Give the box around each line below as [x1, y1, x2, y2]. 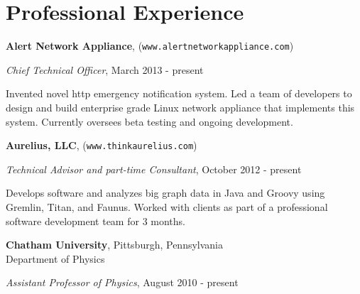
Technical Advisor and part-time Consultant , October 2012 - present [6, 161, 302, 176]
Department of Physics [6, 251, 105, 266]
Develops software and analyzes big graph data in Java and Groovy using [6, 185, 325, 200]
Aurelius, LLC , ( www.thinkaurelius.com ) [6, 138, 197, 153]
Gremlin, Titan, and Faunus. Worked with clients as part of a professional [6, 200, 328, 214]
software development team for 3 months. [6, 213, 185, 228]
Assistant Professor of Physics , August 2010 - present [6, 275, 239, 290]
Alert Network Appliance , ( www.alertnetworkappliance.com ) [6, 38, 294, 53]
